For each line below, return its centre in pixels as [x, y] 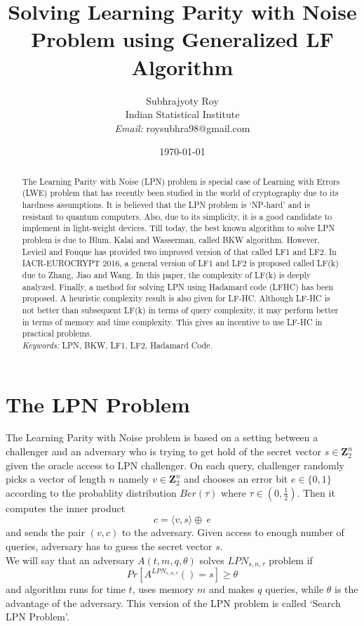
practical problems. [57, 333]
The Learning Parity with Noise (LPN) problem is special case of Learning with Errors [181, 181]
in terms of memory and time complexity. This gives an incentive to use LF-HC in [172, 321]
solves [212, 560]
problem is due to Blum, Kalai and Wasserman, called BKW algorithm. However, [171, 239]
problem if [291, 560]
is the [346, 589]
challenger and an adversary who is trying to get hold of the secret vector [164, 451]
